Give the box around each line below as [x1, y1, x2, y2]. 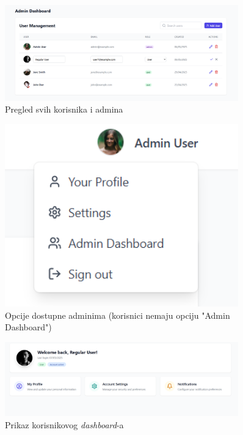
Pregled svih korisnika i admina [5, 103, 123, 116]
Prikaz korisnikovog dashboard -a [5, 418, 124, 431]
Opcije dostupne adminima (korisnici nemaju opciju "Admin [5, 308, 230, 321]
